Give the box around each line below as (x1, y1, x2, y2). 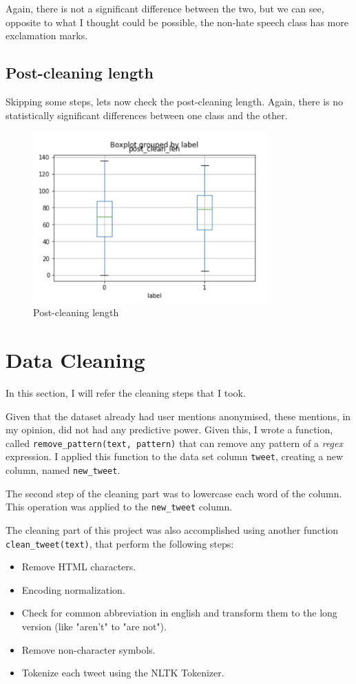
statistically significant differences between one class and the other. (6, 107, 288, 122)
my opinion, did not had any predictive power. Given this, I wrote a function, (6, 422, 333, 437)
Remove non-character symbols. (21, 642, 156, 656)
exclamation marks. (6, 28, 88, 43)
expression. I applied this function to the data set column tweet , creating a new (6, 449, 344, 464)
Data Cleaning (6, 346, 145, 374)
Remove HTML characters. (21, 559, 136, 574)
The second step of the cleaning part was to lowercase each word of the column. (6, 486, 342, 500)
